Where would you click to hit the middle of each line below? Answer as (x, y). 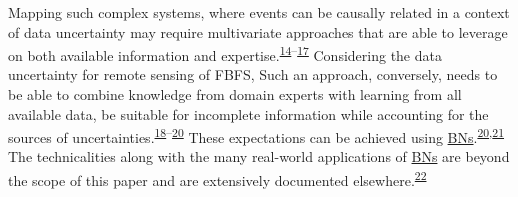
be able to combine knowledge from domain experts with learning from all (235, 94)
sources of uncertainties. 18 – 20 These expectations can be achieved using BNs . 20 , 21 (256, 135)
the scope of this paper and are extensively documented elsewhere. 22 (217, 178)
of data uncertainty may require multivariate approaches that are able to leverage (258, 31)
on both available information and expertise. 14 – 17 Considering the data (225, 53)
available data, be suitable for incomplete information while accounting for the (248, 113)
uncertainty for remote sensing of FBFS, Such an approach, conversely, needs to (253, 74)
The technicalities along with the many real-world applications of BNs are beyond (259, 156)
